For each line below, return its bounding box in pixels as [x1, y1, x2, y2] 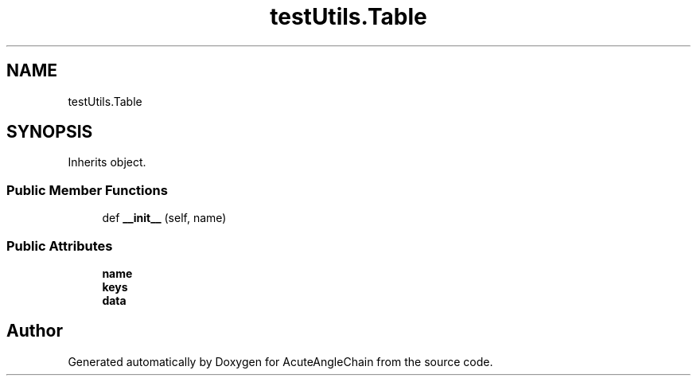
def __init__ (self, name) [102, 211, 227, 225]
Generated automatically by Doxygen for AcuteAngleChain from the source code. [68, 354, 493, 368]
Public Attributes [6, 237, 113, 254]
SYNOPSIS [6, 122, 93, 142]
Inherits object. [68, 155, 146, 170]
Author [6, 321, 63, 341]
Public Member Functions [6, 181, 168, 198]
